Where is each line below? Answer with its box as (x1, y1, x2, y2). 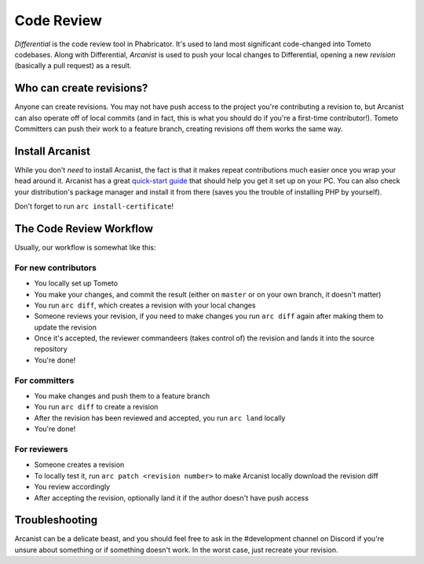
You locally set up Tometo (34, 278, 118, 288)
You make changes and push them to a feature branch (34, 391, 210, 401)
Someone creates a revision (34, 460, 125, 470)
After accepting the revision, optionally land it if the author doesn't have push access (34, 493, 309, 502)
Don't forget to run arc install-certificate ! (14, 202, 174, 211)
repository (34, 344, 68, 354)
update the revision (34, 322, 97, 332)
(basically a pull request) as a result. (14, 61, 132, 71)
